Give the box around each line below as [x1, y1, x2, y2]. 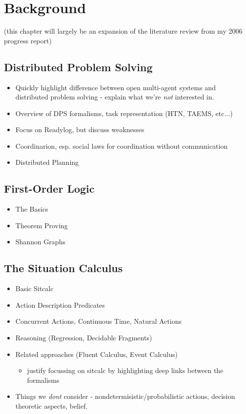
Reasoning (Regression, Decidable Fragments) [15, 333, 152, 343]
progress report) [4, 35, 52, 45]
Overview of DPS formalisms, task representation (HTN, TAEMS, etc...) [15, 108, 233, 118]
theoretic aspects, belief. [15, 401, 88, 411]
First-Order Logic [4, 181, 95, 196]
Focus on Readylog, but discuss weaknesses [15, 124, 144, 135]
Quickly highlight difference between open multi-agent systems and [15, 82, 216, 92]
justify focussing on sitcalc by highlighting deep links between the [27, 365, 224, 375]
